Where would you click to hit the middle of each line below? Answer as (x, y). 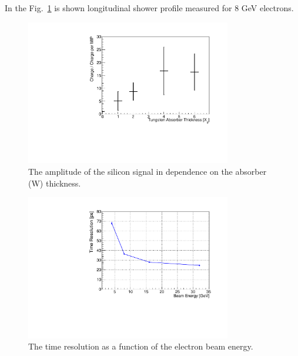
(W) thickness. (55, 183)
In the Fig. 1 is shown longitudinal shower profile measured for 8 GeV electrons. (149, 8)
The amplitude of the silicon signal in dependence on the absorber (148, 171)
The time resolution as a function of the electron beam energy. (141, 346)
